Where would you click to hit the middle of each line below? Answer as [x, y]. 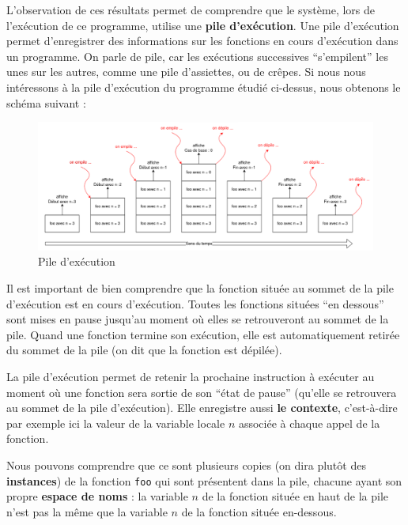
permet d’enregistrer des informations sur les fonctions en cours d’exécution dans [202, 41]
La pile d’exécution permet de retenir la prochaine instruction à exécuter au [191, 377]
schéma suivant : [46, 102]
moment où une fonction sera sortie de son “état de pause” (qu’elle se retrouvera [202, 392]
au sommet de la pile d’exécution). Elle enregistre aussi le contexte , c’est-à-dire [202, 408]
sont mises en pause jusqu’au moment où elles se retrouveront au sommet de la [198, 319]
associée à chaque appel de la [309, 423]
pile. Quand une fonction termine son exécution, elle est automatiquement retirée [203, 334]
